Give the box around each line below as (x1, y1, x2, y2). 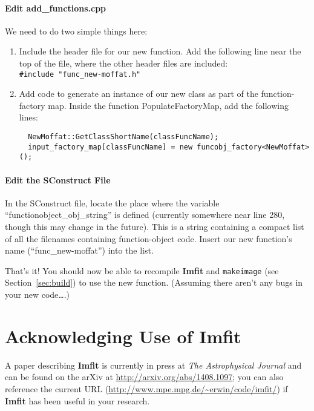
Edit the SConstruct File (5, 173, 111, 186)
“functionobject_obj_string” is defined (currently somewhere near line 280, (5, 208, 285, 221)
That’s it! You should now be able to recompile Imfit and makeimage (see (5, 264, 279, 277)
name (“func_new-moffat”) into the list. (5, 244, 154, 257)
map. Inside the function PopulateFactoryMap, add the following (48, 99, 289, 111)
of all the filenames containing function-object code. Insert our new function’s (5, 232, 292, 245)
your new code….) (5, 288, 70, 300)
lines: (19, 111, 38, 123)
